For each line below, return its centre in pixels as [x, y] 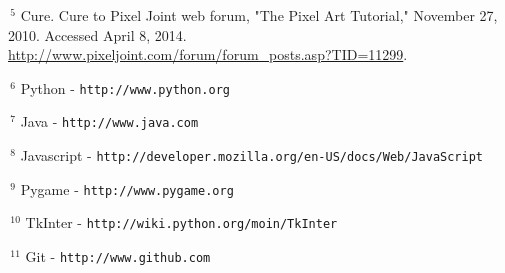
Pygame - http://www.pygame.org [127, 188]
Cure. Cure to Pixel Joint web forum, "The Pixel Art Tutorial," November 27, [259, 15]
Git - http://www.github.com [118, 256]
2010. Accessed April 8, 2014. [97, 34]
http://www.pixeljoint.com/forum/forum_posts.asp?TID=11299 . [208, 54]
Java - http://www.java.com [109, 121]
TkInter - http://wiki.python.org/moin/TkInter [181, 222]
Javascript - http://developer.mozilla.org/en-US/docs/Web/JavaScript [251, 155]
